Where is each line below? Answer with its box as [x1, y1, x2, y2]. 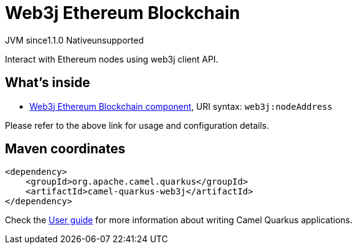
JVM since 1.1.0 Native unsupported [5, 34, 144, 45]
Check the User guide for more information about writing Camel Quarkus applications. [5, 215, 353, 226]
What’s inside [5, 75, 90, 91]
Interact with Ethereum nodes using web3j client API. [5, 53, 218, 64]
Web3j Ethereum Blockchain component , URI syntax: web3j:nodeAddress [29, 101, 332, 112]
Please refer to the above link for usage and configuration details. [5, 120, 269, 131]
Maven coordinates [5, 141, 126, 157]
